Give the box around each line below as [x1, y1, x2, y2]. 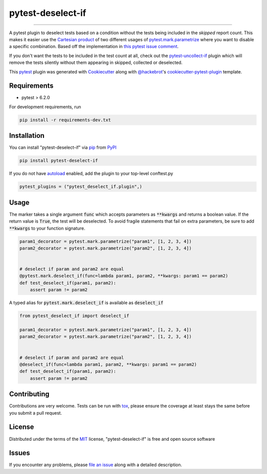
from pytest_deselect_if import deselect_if [19, 313, 130, 319]
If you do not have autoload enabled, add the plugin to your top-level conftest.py [9, 171, 173, 177]
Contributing [9, 390, 49, 399]
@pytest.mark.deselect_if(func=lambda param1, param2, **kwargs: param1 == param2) [19, 273, 228, 279]
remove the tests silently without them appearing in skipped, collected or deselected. [9, 59, 183, 65]
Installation [9, 131, 44, 140]
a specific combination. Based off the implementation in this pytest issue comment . [9, 44, 179, 50]
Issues [9, 449, 30, 457]
